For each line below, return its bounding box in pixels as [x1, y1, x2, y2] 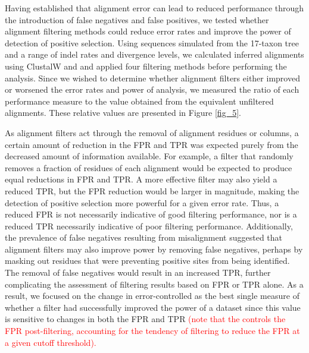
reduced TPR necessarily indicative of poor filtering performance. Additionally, [5, 219, 293, 232]
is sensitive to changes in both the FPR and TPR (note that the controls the [5, 313, 286, 325]
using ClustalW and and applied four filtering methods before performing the [5, 59, 287, 72]
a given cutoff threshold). [5, 336, 96, 348]
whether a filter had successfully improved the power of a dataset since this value [5, 301, 301, 313]
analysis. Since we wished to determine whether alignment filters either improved [5, 71, 300, 84]
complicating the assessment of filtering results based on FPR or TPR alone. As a [5, 278, 304, 290]
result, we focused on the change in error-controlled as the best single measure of [5, 289, 299, 302]
